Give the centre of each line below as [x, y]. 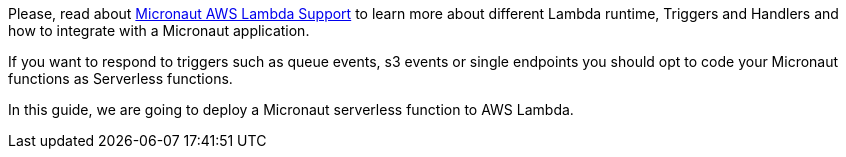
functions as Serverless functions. [120, 78]
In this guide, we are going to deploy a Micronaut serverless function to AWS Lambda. [291, 109]
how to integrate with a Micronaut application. [159, 30]
